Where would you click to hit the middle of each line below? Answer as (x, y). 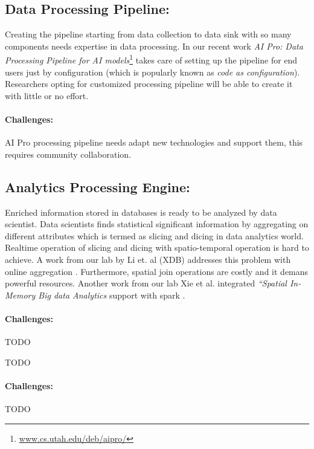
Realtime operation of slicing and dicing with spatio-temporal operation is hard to (157, 247)
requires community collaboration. (68, 154)
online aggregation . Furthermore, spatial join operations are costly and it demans (157, 271)
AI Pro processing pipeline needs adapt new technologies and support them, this (154, 142)
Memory (20, 295)
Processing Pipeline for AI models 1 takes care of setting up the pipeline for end (151, 59)
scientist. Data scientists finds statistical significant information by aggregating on (157, 224)
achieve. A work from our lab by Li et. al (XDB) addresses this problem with (148, 259)
